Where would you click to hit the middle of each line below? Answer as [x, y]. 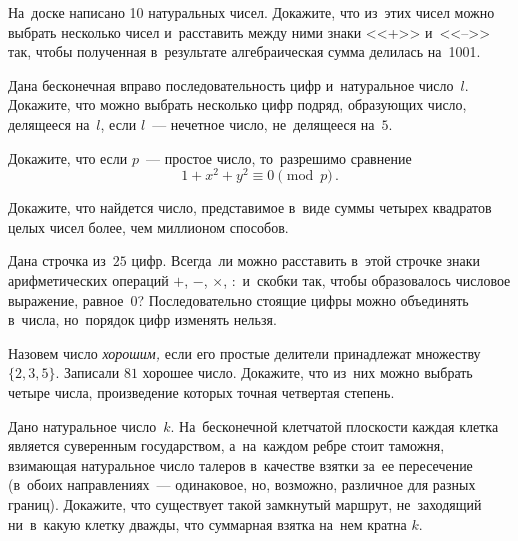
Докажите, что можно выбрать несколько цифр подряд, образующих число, [237, 104]
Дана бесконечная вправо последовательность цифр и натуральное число [231, 84]
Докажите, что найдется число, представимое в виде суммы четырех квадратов [250, 207]
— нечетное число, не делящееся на [263, 123]
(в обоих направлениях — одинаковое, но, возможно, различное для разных [242, 484]
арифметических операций [88, 280]
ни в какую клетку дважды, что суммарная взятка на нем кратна [207, 523]
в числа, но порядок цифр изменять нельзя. [142, 319]
